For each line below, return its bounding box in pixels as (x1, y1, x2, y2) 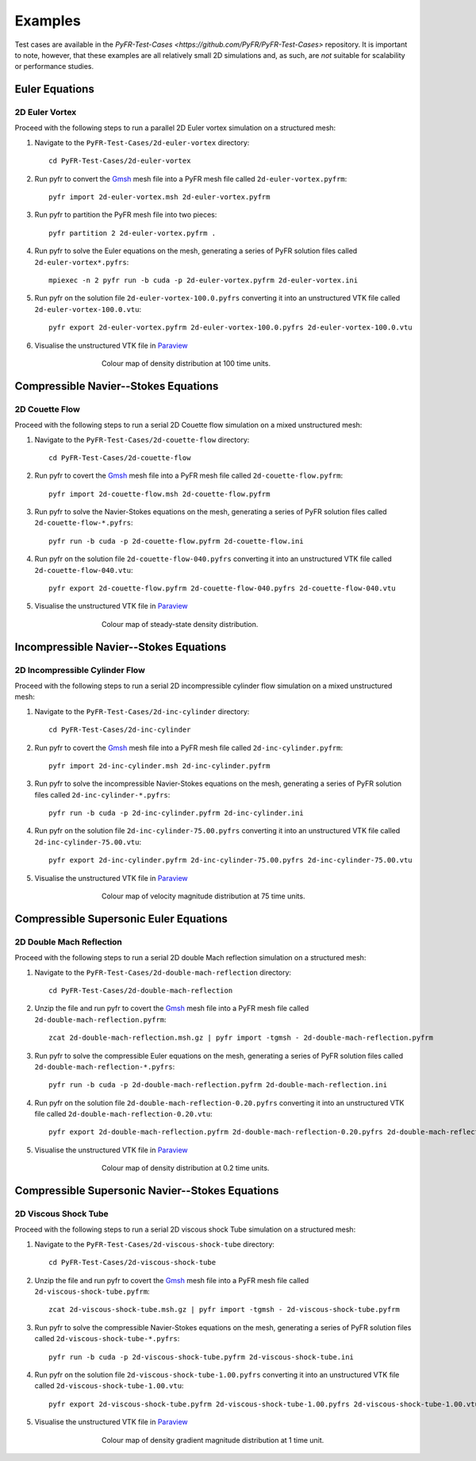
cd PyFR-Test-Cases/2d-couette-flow (48, 453, 191, 462)
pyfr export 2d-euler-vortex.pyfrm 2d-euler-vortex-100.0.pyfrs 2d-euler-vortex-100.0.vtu (48, 323, 413, 333)
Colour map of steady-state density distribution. (102, 619, 259, 629)
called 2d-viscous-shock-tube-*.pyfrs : (34, 1334, 180, 1344)
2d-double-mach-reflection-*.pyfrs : (34, 1062, 175, 1071)
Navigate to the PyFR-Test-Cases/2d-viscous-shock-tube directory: (34, 1239, 275, 1249)
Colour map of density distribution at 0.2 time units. (102, 1163, 270, 1173)
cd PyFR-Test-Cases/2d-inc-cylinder (48, 725, 191, 734)
